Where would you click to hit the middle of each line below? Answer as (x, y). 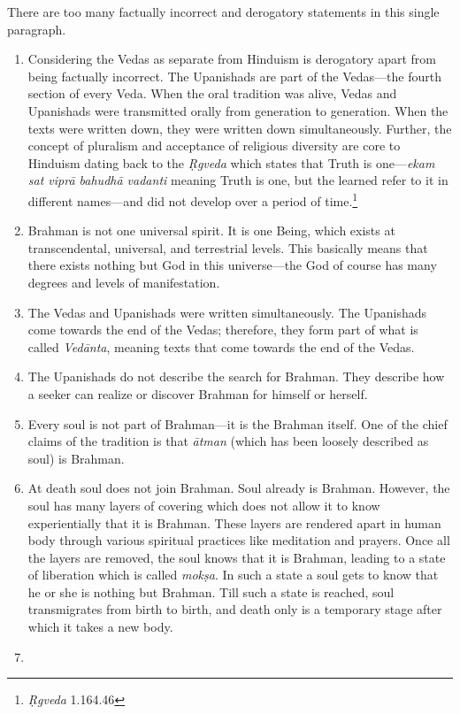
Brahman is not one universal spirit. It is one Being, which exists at (211, 230)
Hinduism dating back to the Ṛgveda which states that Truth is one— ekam (231, 162)
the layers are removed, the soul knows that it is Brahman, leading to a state (237, 557)
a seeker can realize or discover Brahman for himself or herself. (198, 393)
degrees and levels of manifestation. (124, 282)
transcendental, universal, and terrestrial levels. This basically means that (228, 247)
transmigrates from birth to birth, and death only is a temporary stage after (235, 609)
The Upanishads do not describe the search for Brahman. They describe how (236, 376)
